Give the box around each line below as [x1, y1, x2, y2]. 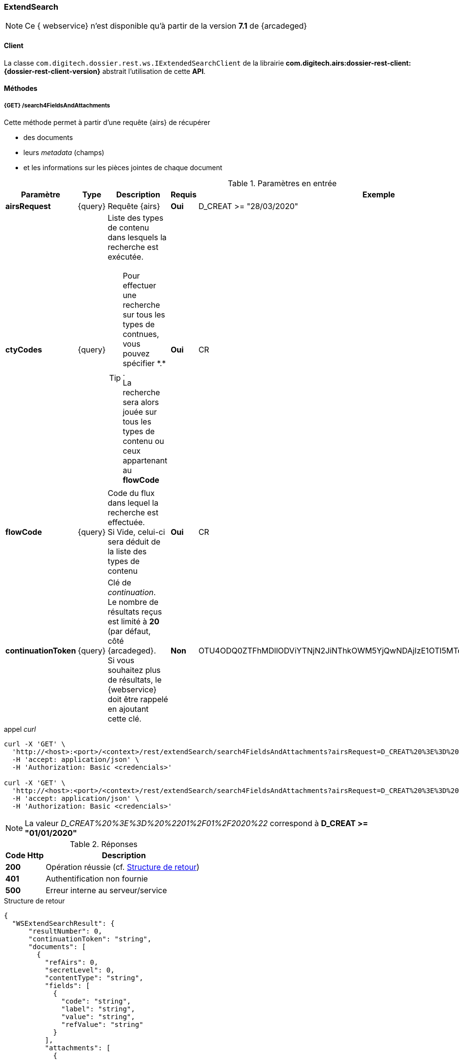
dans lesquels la [107, 232, 167, 242]
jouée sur [123, 406, 157, 417]
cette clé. [107, 713, 141, 724]
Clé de [107, 577, 131, 587]
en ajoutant [107, 704, 149, 714]
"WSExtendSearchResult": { [12, 919, 115, 927]
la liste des [107, 546, 147, 556]
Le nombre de [107, 597, 159, 607]
